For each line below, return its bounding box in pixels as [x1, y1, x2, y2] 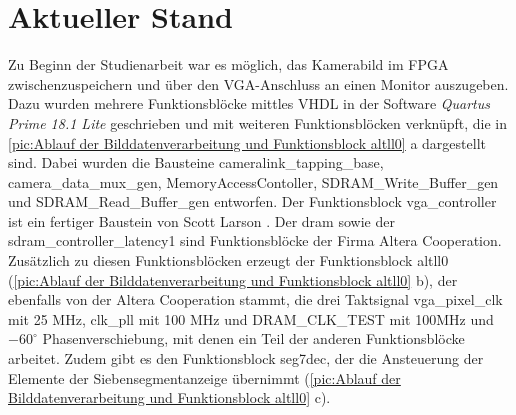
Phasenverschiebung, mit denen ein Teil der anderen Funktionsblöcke [42, 328, 465, 349]
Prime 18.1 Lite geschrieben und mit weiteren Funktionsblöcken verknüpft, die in [8, 112, 507, 133]
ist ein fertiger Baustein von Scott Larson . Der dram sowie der [8, 210, 395, 231]
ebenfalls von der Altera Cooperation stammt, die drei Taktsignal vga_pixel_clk [8, 289, 503, 310]
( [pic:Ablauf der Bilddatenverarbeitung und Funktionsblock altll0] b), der [8, 269, 458, 290]
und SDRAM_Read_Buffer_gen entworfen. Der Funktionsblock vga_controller [8, 191, 497, 212]
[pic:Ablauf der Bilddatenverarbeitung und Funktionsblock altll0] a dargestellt [8, 132, 486, 153]
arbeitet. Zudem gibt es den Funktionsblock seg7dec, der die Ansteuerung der [8, 348, 484, 369]
